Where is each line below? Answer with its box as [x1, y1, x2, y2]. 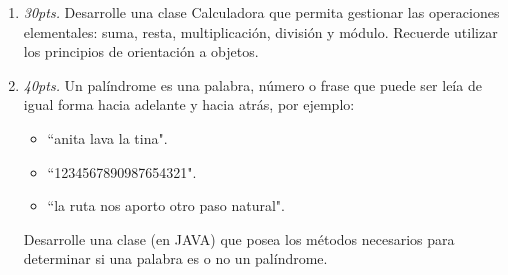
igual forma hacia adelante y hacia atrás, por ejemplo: [23, 94, 355, 115]
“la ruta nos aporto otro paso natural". [47, 195, 285, 216]
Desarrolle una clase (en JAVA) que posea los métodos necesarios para [23, 228, 455, 249]
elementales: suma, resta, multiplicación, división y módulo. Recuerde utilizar [23, 21, 498, 42]
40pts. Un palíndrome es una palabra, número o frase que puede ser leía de [23, 74, 482, 95]
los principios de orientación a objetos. [23, 41, 259, 62]
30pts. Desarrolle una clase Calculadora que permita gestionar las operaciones [23, 2, 500, 22]
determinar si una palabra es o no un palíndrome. [23, 248, 328, 269]
